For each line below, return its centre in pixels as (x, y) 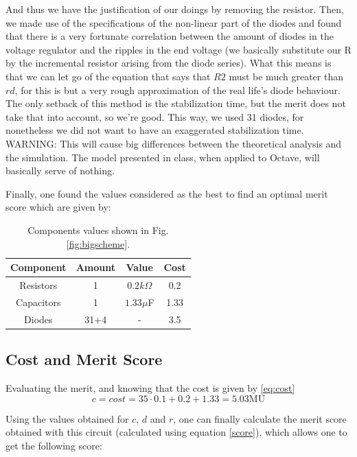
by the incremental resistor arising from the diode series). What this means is (169, 63)
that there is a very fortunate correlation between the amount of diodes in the (170, 36)
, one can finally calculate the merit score (260, 418)
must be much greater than (286, 76)
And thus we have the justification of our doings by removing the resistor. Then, (175, 9)
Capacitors (38, 302)
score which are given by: (58, 207)
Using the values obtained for (67, 418)
